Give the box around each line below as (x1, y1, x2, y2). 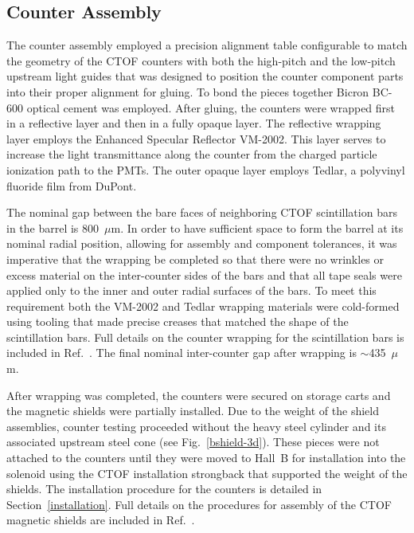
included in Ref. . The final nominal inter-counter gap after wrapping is (6, 344, 357, 361)
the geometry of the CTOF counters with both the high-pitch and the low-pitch (6, 52, 396, 69)
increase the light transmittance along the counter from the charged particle (6, 146, 377, 163)
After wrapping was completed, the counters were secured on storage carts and (6, 386, 391, 403)
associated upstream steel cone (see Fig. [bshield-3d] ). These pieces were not (6, 433, 380, 450)
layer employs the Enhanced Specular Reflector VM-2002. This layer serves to (6, 130, 386, 147)
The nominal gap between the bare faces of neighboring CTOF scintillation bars (6, 204, 397, 221)
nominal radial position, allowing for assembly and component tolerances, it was (6, 235, 397, 252)
